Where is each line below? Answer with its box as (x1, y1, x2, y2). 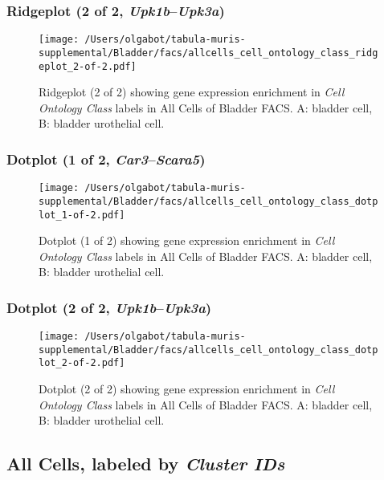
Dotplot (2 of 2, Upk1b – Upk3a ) (6, 297, 212, 317)
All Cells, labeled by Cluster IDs (6, 451, 285, 476)
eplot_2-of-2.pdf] (39, 60, 137, 72)
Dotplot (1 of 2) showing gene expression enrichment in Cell (39, 232, 335, 249)
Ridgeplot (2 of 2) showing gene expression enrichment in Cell (39, 83, 345, 100)
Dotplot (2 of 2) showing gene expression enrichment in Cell (39, 380, 335, 397)
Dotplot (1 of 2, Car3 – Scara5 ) (6, 148, 206, 169)
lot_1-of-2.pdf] (39, 209, 125, 221)
